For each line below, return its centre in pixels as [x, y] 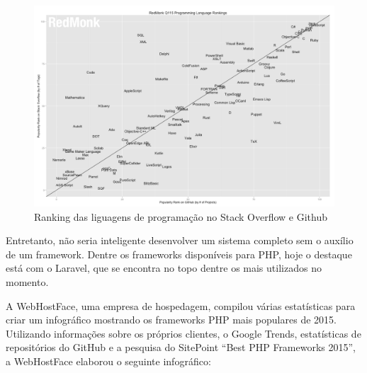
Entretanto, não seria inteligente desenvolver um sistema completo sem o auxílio [180, 240]
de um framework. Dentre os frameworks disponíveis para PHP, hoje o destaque [179, 254]
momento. [27, 282]
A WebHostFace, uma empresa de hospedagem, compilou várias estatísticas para [181, 305]
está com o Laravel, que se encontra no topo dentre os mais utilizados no [164, 268]
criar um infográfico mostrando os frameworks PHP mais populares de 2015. [171, 320]
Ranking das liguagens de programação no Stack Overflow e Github [181, 216]
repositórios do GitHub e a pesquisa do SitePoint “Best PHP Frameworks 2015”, [181, 347]
